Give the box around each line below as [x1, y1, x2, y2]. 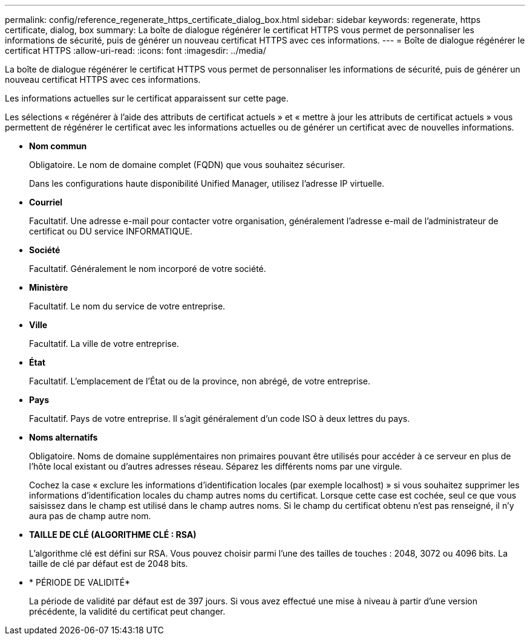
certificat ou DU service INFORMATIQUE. [29, 226, 192, 236]
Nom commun [29, 141, 87, 151]
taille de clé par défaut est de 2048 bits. [29, 558, 188, 569]
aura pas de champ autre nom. [29, 511, 151, 521]
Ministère [29, 282, 68, 293]
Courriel [29, 197, 63, 207]
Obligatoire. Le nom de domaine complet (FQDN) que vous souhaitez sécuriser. [29, 160, 345, 170]
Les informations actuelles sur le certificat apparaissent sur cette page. [5, 93, 289, 103]
